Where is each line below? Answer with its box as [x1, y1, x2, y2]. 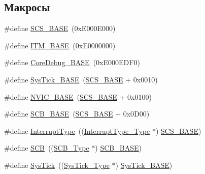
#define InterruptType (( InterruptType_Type [4, 125, 150, 136]
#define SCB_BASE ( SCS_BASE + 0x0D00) [4, 108, 150, 119]
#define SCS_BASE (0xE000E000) [4, 23, 116, 34]
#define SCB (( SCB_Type [4, 142, 89, 153]
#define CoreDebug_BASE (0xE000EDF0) [4, 57, 140, 68]
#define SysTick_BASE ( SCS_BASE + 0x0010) [4, 74, 158, 84]
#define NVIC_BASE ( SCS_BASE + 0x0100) [4, 91, 152, 102]
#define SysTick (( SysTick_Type [4, 159, 110, 170]
